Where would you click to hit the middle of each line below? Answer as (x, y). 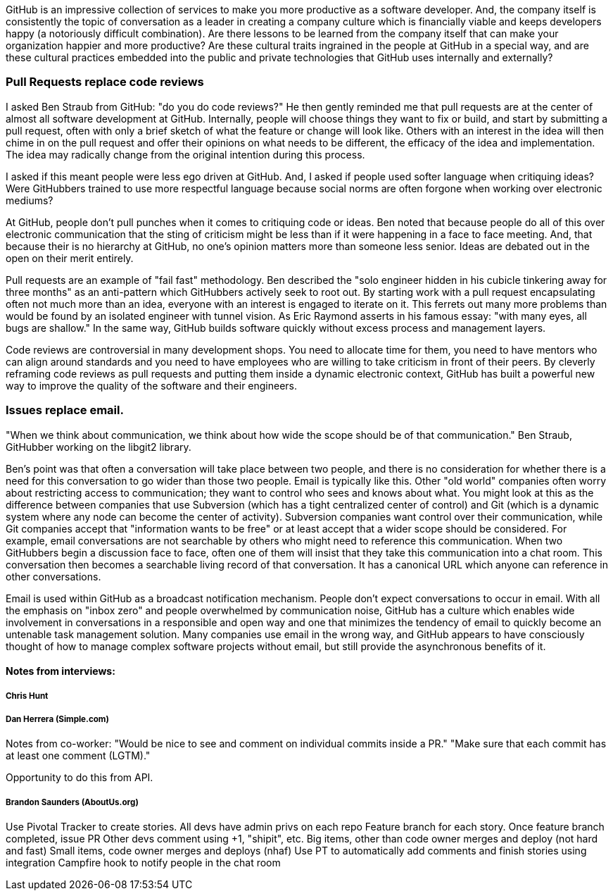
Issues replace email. (65, 410)
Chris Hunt (27, 696)
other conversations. (53, 576)
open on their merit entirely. (70, 258)
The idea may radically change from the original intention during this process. (185, 154)
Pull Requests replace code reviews (105, 82)
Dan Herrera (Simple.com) (57, 719)
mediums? (30, 200)
